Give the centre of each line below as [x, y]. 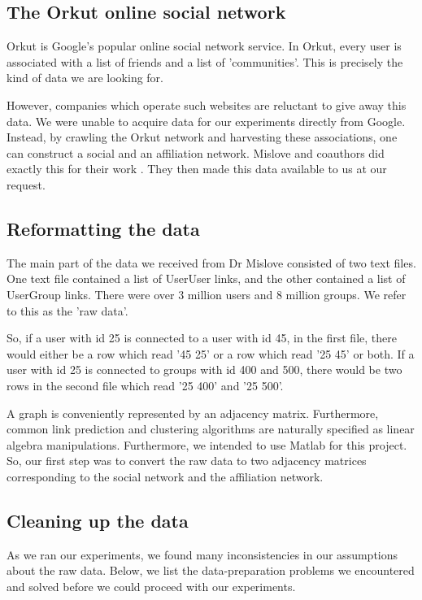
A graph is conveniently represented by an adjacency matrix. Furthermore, [193, 413]
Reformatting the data [103, 228]
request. [26, 184]
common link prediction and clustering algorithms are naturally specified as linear [211, 429]
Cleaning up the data [98, 520]
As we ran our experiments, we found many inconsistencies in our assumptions [202, 554]
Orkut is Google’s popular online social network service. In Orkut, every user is [204, 46]
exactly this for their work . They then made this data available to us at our [197, 169]
